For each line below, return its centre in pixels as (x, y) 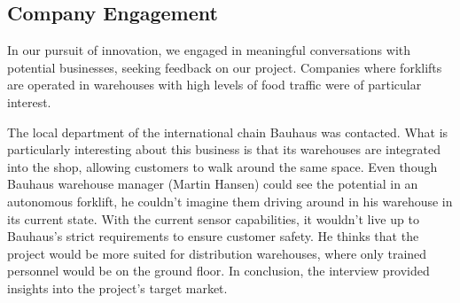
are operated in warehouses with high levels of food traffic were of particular (214, 85)
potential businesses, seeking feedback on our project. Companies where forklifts (225, 67)
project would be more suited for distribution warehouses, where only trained (217, 253)
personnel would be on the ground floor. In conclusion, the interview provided (218, 271)
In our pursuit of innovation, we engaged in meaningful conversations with (209, 50)
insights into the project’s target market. (117, 287)
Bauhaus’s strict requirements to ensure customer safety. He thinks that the (213, 236)
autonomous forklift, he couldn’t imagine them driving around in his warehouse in (230, 201)
